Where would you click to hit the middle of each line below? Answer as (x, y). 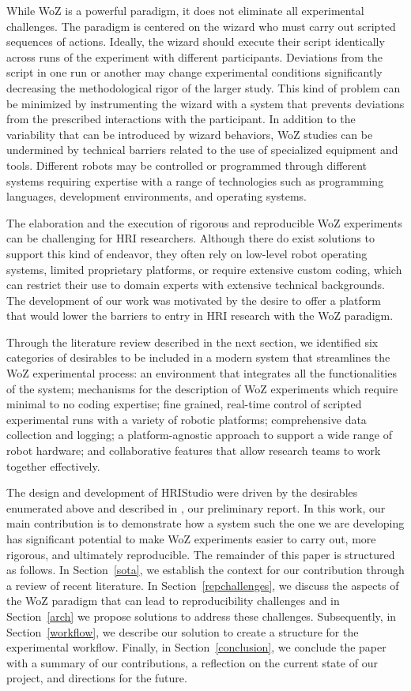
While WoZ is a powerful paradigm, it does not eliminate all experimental (185, 10)
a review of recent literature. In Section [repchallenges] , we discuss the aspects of (203, 585)
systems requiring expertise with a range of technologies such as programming (195, 180)
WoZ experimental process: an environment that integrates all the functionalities (202, 373)
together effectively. (53, 466)
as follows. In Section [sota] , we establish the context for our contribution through (205, 570)
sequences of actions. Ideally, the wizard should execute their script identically (196, 41)
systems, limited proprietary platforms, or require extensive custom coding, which (204, 269)
